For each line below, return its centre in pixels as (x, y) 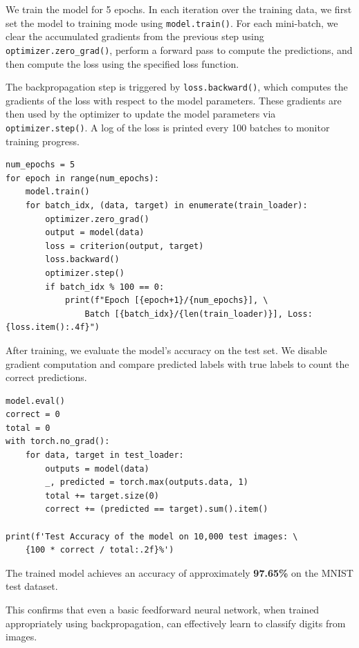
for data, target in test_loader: (104, 455)
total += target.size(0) (102, 496)
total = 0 (28, 428)
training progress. (43, 141)
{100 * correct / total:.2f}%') (100, 550)
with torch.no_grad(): (58, 442)
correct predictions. (46, 377)
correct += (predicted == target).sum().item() (157, 509)
